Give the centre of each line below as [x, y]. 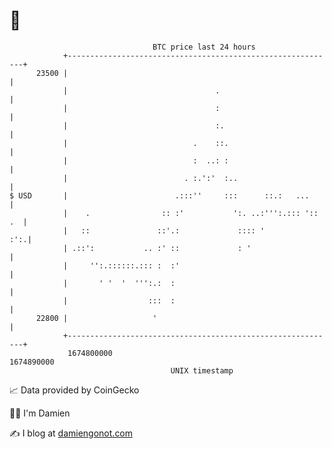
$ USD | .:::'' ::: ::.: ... [159, 195]
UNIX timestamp [202, 370]
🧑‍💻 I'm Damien [40, 413]
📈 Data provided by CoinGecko [74, 390]
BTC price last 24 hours [204, 47]
